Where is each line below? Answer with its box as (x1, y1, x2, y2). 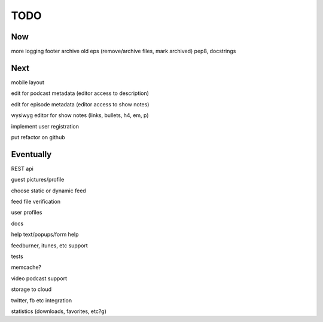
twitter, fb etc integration (11, 296, 72, 304)
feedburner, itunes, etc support (11, 242, 88, 249)
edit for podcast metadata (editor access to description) (11, 90, 150, 97)
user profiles (11, 209, 42, 216)
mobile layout (11, 78, 45, 86)
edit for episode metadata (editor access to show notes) (11, 100, 150, 108)
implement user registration (11, 122, 79, 130)
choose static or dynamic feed (11, 187, 86, 194)
